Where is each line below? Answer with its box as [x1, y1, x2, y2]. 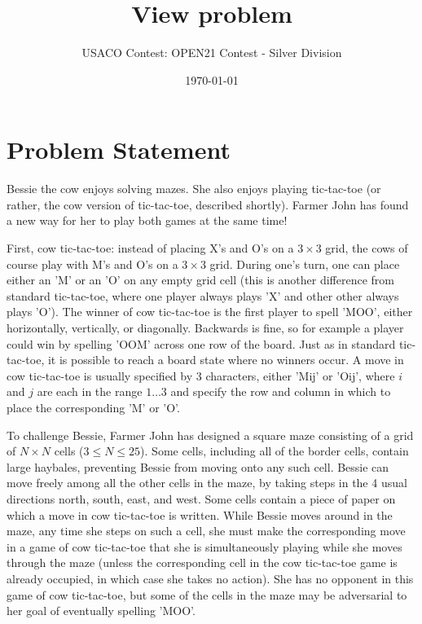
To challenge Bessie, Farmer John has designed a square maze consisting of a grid [7, 426, 414, 443]
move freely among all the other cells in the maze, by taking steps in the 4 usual [7, 474, 407, 491]
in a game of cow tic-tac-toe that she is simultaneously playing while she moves [7, 538, 402, 555]
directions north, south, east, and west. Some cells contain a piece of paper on [7, 490, 396, 507]
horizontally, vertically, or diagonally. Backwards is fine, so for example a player [7, 319, 404, 336]
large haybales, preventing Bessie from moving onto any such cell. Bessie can [7, 458, 389, 475]
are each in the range [37, 383, 143, 400]
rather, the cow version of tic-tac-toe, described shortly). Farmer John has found [7, 196, 409, 213]
